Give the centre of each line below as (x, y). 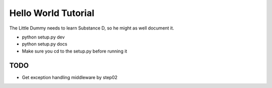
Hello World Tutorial (52, 13)
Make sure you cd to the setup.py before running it (75, 51)
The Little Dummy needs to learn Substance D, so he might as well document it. (92, 28)
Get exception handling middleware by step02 (70, 77)
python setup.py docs (45, 44)
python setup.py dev (43, 37)
